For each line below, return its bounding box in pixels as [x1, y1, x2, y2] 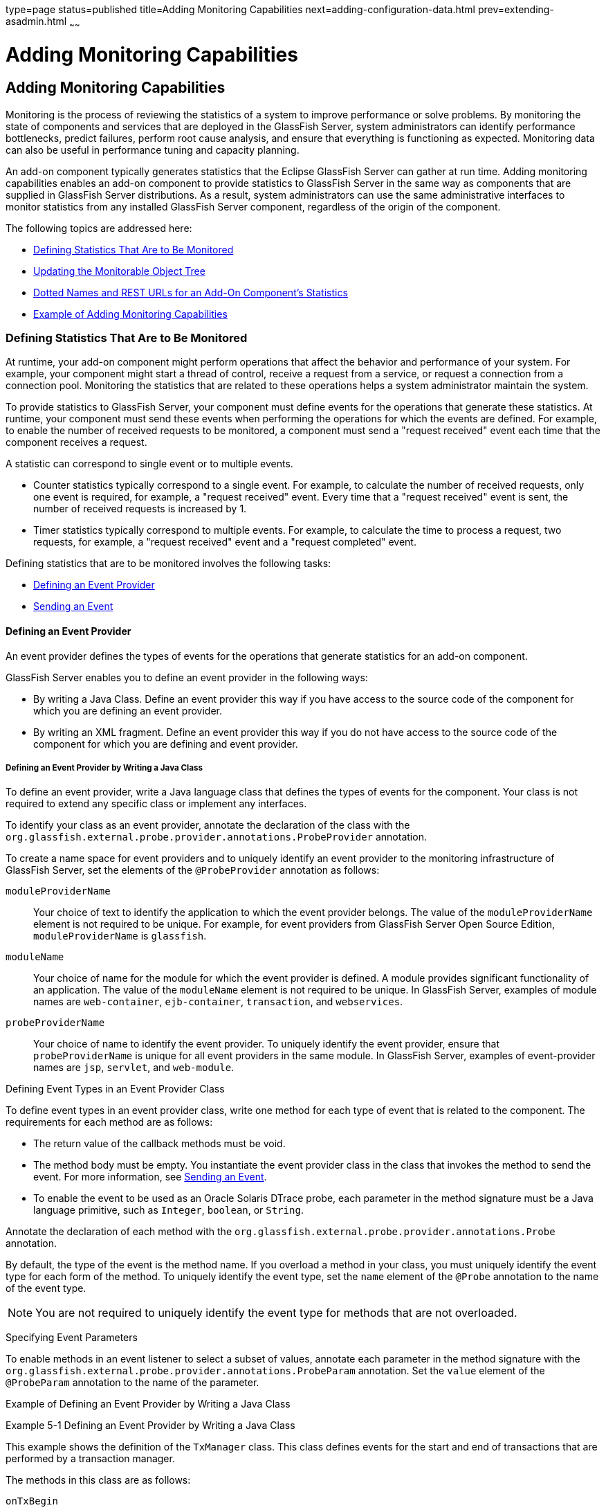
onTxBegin [6, 1495, 58, 1507]
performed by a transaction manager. [6, 1453, 175, 1465]
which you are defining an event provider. [33, 704, 222, 717]
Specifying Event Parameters [6, 1331, 138, 1344]
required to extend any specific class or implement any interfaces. [6, 798, 307, 810]
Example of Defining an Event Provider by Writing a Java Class [6, 1398, 291, 1410]
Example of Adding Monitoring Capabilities [33, 307, 228, 320]
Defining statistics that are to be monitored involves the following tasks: [6, 557, 331, 570]
